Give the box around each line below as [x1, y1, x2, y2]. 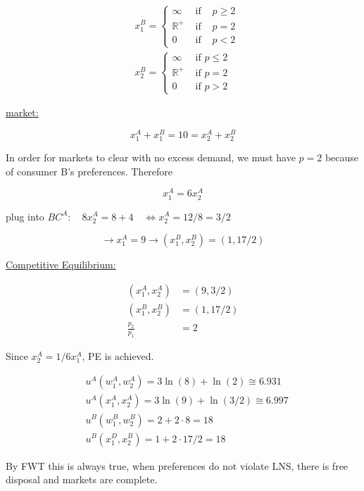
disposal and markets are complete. [6, 472, 158, 487]
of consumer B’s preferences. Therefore [6, 163, 173, 178]
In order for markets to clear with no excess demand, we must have [6, 150, 296, 165]
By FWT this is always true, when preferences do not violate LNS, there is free [6, 458, 349, 473]
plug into [6, 209, 44, 223]
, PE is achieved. [82, 348, 154, 363]
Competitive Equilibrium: [6, 257, 116, 272]
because [325, 150, 359, 165]
